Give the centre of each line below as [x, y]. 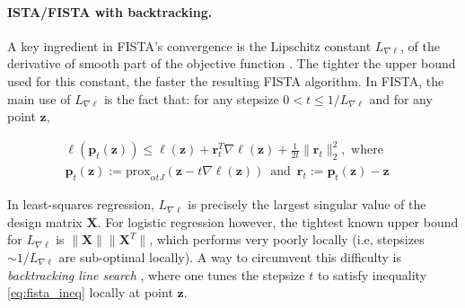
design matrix [45, 221]
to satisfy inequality [372, 274]
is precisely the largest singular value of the [307, 204]
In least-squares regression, [81, 204]
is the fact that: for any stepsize [191, 98]
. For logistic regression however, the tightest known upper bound [278, 221]
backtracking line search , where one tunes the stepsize [156, 274]
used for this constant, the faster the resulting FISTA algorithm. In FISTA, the [226, 80]
